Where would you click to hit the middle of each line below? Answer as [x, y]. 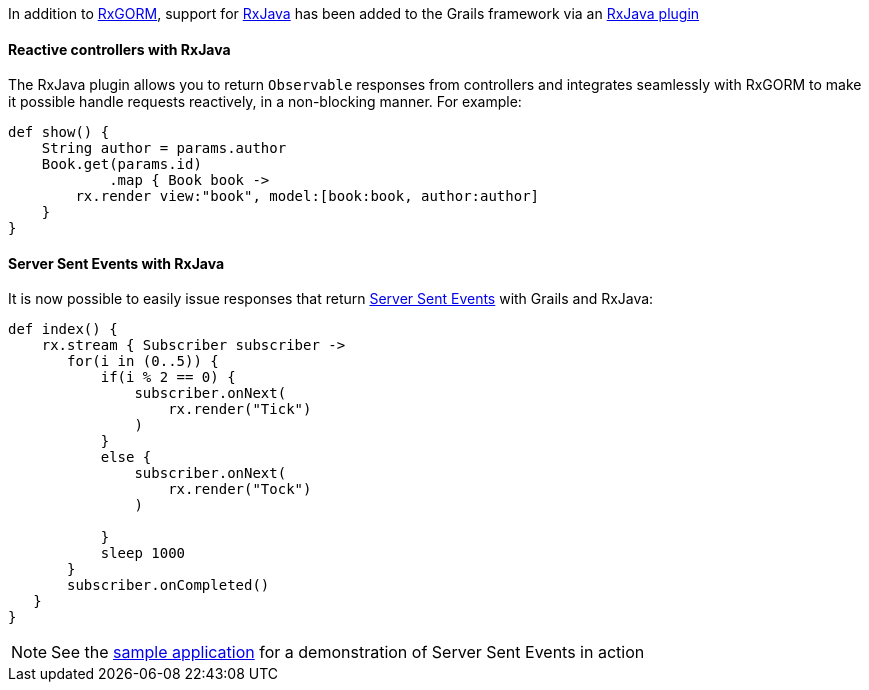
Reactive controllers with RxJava [119, 49]
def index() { [63, 329]
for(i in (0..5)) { [143, 361]
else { [126, 457]
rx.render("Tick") [240, 409]
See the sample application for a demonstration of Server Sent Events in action [348, 652]
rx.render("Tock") [240, 489]
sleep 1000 [143, 553]
